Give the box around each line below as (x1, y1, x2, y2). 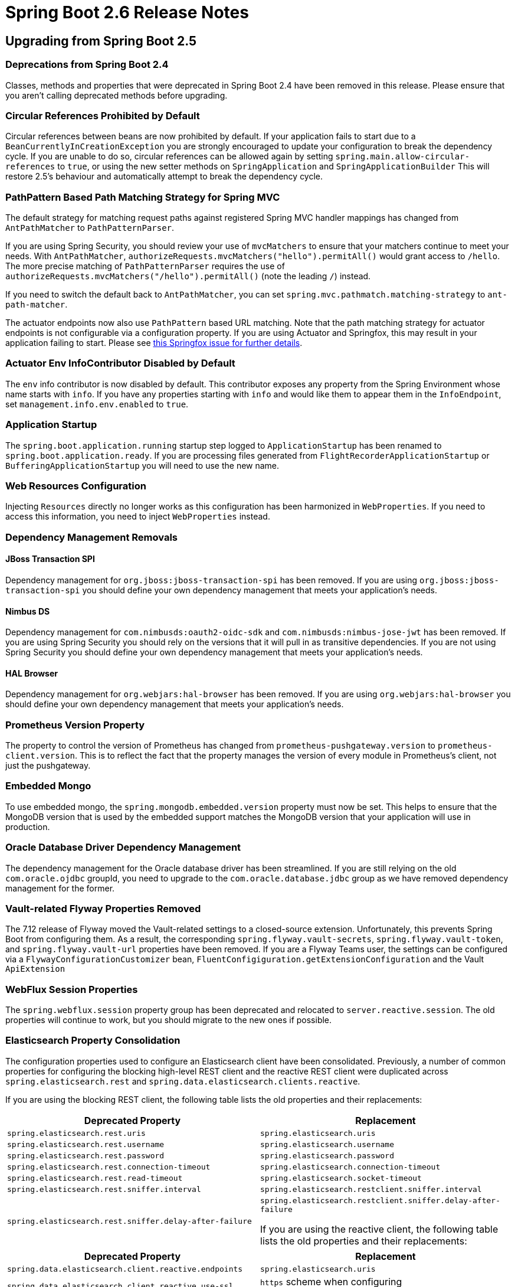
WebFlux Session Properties (5, 983, 138, 995)
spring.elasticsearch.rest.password (7, 1151, 165, 1160)
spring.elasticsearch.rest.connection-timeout (7, 1162, 211, 1171)
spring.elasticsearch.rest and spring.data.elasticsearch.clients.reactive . (5, 1076, 360, 1086)
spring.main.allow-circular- (335, 152, 470, 162)
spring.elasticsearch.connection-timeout (260, 1162, 441, 1171)
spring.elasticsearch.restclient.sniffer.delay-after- (260, 1195, 500, 1205)
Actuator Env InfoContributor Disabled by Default (5, 357, 235, 370)
